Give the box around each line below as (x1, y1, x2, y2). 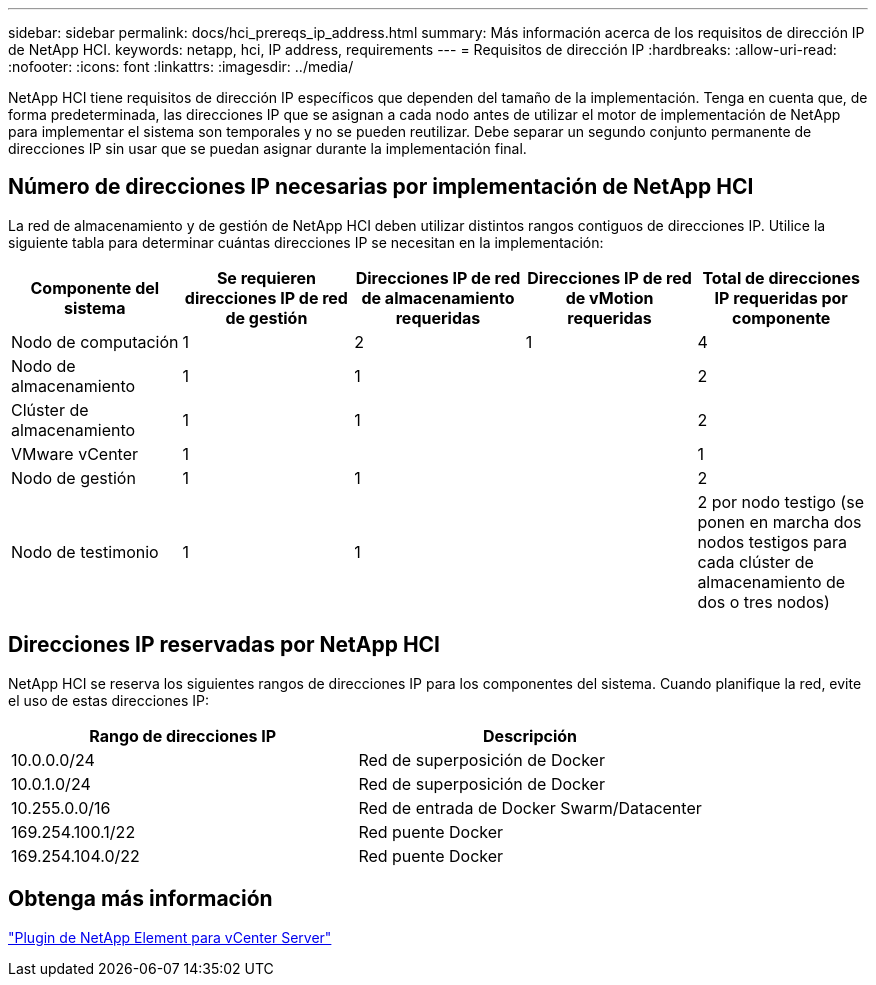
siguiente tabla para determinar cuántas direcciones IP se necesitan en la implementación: (8, 233, 604, 251)
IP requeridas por (714, 287, 848, 308)
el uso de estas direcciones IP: (8, 691, 209, 709)
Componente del (30, 277, 160, 298)
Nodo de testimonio (11, 541, 159, 562)
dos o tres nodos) (697, 591, 830, 612)
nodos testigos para (697, 531, 848, 552)
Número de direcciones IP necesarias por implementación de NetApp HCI (8, 174, 754, 200)
